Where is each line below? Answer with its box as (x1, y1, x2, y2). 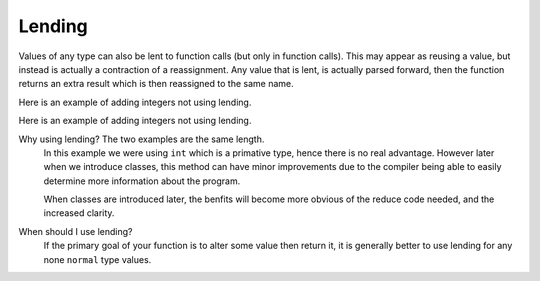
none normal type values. (43, 253, 152, 265)
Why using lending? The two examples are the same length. (18, 133, 265, 145)
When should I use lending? (18, 225, 133, 237)
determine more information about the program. (43, 175, 241, 187)
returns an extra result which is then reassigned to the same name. (18, 78, 294, 90)
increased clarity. (43, 207, 115, 219)
